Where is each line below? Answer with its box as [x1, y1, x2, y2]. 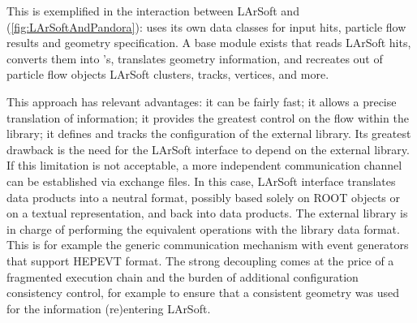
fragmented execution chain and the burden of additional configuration [6, 268, 359, 285]
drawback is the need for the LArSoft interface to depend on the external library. [6, 140, 410, 157]
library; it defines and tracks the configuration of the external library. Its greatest [6, 125, 411, 142]
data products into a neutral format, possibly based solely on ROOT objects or [6, 188, 401, 205]
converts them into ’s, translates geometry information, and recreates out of [6, 50, 383, 67]
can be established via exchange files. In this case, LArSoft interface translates [6, 172, 396, 189]
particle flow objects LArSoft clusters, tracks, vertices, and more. [6, 66, 329, 83]
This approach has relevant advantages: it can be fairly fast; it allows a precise [6, 93, 397, 110]
